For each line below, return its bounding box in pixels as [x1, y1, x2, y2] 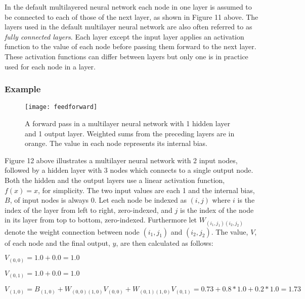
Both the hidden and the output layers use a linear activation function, [5, 175, 225, 185]
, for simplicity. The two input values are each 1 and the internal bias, [38, 184, 255, 195]
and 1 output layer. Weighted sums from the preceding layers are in [25, 128, 235, 138]
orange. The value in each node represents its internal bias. [25, 138, 207, 148]
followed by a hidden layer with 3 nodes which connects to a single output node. [5, 165, 253, 175]
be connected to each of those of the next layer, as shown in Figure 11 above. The [5, 11, 258, 22]
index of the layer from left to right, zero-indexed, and [5, 204, 172, 215]
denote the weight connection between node [5, 226, 140, 237]
